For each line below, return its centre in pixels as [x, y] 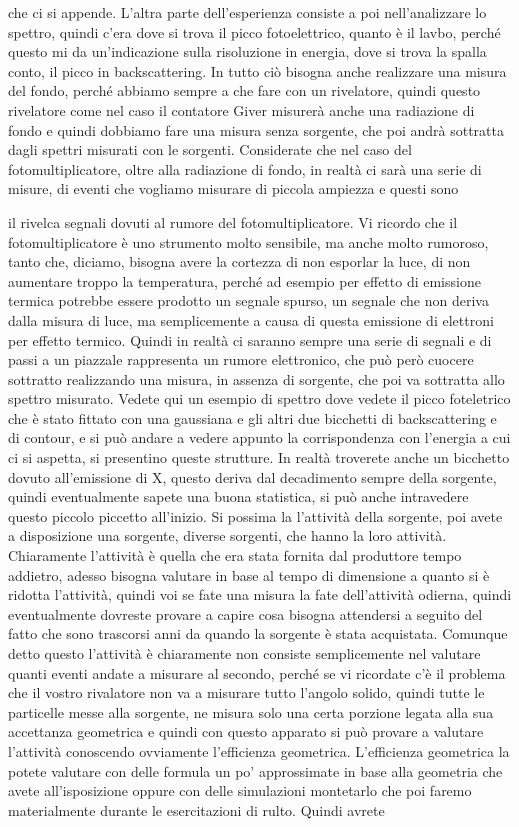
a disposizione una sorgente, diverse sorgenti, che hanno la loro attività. [227, 535]
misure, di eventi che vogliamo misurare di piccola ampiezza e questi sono [233, 188]
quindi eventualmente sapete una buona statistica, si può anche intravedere [238, 496]
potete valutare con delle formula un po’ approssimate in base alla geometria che [255, 770]
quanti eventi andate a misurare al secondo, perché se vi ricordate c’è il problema [257, 672]
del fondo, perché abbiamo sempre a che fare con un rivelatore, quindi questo [244, 90]
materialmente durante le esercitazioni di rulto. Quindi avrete [196, 809]
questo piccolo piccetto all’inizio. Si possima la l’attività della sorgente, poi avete [255, 515]
